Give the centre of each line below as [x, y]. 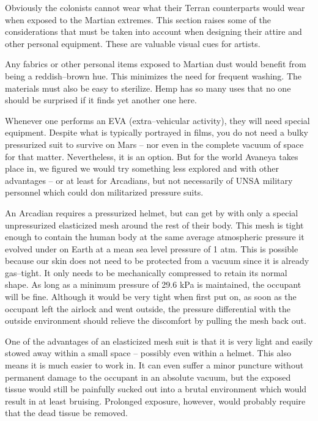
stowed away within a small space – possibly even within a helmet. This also [148, 353]
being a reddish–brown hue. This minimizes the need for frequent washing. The [153, 75]
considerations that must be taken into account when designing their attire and [153, 31]
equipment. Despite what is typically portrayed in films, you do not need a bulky [157, 132]
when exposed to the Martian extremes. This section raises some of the [138, 19]
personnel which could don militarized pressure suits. [104, 192]
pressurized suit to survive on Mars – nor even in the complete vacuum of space [154, 144]
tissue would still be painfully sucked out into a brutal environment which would [156, 389]
